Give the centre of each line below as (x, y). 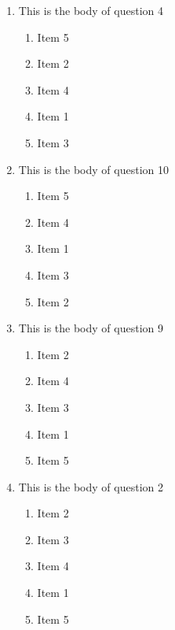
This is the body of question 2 (91, 486)
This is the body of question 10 (93, 169)
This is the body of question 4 (91, 10)
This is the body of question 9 (91, 328)
